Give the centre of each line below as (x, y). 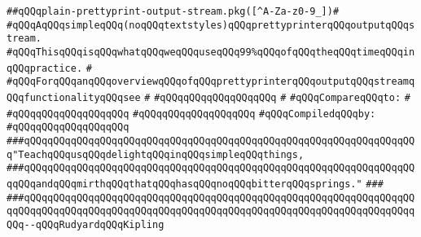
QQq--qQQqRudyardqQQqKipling (86, 224)
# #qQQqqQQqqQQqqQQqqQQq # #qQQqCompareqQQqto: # (277, 97)
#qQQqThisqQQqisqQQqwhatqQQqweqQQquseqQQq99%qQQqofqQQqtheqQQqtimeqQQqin (211, 52)
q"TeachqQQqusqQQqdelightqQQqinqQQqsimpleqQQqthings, (156, 154)
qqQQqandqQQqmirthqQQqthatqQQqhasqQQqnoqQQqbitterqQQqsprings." (184, 184)
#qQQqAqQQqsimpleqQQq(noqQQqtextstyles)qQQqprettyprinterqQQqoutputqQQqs (211, 25)
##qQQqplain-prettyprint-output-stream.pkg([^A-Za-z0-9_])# (173, 11)
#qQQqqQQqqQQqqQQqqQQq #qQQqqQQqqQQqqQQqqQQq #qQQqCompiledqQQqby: (191, 114)
